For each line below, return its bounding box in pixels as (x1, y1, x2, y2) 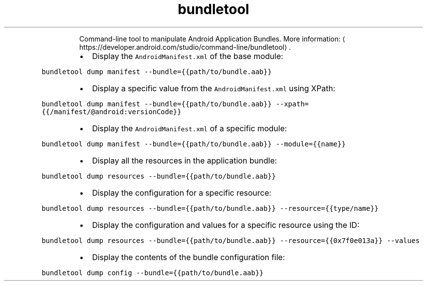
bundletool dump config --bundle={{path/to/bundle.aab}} (41, 268, 264, 277)
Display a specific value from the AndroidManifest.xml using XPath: (92, 83, 335, 93)
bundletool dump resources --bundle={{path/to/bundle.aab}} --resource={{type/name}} (41, 204, 379, 212)
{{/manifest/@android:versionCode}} (41, 107, 181, 116)
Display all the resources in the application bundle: (92, 155, 277, 165)
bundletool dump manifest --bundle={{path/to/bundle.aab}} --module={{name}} (41, 140, 346, 148)
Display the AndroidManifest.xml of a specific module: (92, 123, 287, 133)
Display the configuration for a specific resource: (92, 187, 272, 198)
